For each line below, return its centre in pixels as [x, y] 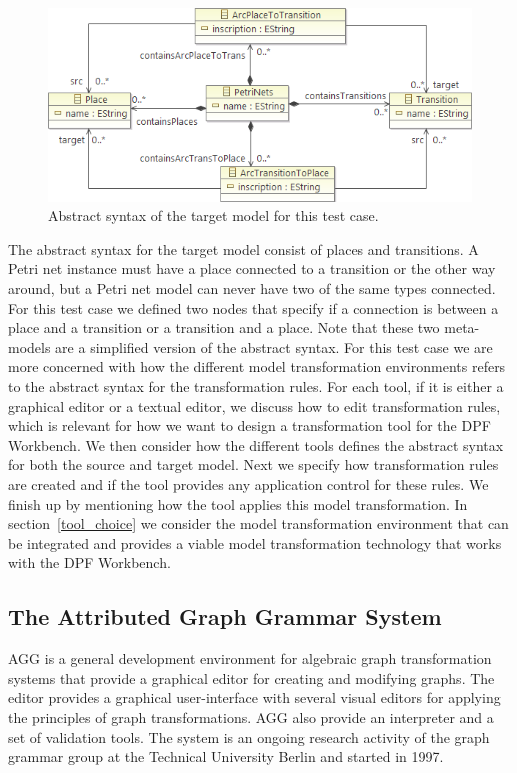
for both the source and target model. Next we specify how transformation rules [253, 464]
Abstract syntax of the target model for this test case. [213, 215]
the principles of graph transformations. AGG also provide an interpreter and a [251, 716]
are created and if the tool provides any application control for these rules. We [248, 483]
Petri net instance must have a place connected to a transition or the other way [252, 268]
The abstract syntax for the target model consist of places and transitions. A [243, 248]
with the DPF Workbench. [89, 562]
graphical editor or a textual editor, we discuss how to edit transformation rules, [254, 405]
